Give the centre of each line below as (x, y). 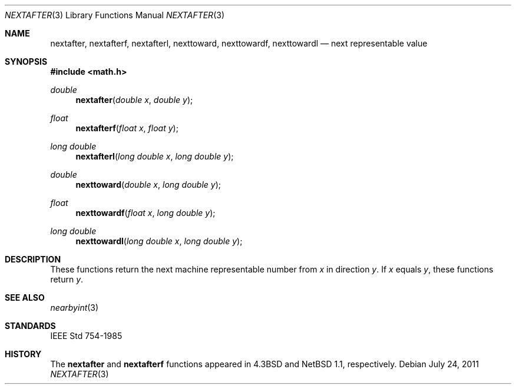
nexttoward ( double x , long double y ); (148, 184)
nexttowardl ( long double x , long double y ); (159, 241)
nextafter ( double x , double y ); (134, 100)
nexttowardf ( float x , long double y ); (145, 213)
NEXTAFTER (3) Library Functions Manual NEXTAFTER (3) (115, 15)
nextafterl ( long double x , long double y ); (155, 156)
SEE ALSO (25, 297)
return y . (67, 279)
